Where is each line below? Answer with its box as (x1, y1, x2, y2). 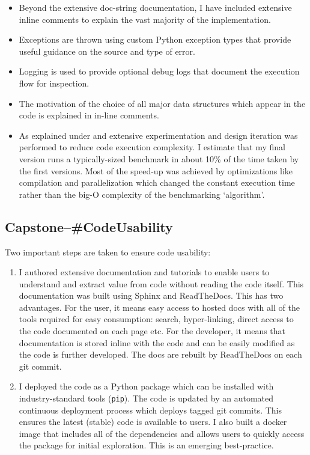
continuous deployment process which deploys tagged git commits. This (19, 403, 282, 416)
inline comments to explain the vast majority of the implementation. (19, 13, 271, 25)
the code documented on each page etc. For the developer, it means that (19, 325, 286, 337)
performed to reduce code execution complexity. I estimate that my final (19, 141, 285, 153)
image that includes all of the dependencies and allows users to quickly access (19, 427, 305, 439)
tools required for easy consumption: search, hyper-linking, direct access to (19, 313, 294, 325)
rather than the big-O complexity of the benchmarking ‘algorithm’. (19, 188, 265, 200)
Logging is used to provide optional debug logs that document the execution (19, 65, 300, 78)
